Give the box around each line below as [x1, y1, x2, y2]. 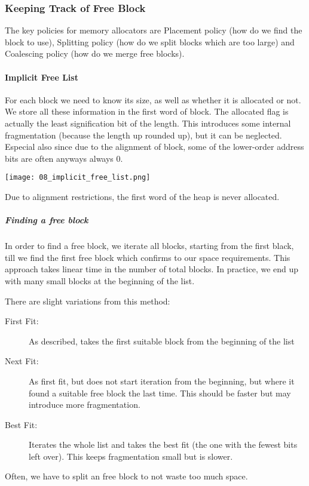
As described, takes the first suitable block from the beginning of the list [29, 334, 295, 347]
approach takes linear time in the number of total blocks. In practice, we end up [5, 263, 299, 275]
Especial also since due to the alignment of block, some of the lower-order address [5, 140, 304, 153]
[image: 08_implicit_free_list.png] [5, 173, 151, 182]
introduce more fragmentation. [29, 398, 140, 411]
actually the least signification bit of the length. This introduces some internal [5, 116, 291, 129]
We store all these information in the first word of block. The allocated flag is [5, 105, 289, 118]
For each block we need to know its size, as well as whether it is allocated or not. [5, 93, 301, 106]
